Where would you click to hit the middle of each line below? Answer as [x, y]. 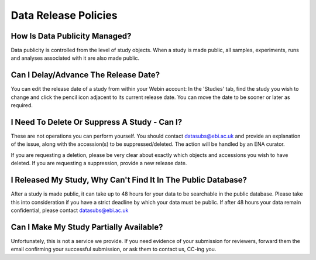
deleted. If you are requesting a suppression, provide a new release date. [99, 163]
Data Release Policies [64, 15]
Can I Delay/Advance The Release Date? [85, 75]
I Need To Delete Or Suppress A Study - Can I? [97, 122]
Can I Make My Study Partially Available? [87, 227]
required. [22, 105]
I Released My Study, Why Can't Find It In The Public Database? [129, 180]
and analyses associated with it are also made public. [75, 58]
